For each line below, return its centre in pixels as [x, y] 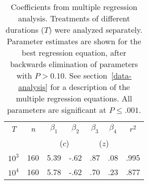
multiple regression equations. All [74, 98]
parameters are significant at [57, 110]
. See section [86, 75]
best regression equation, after [74, 52]
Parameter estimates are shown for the [74, 41]
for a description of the [90, 87]
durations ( [25, 30]
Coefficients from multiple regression [74, 7]
